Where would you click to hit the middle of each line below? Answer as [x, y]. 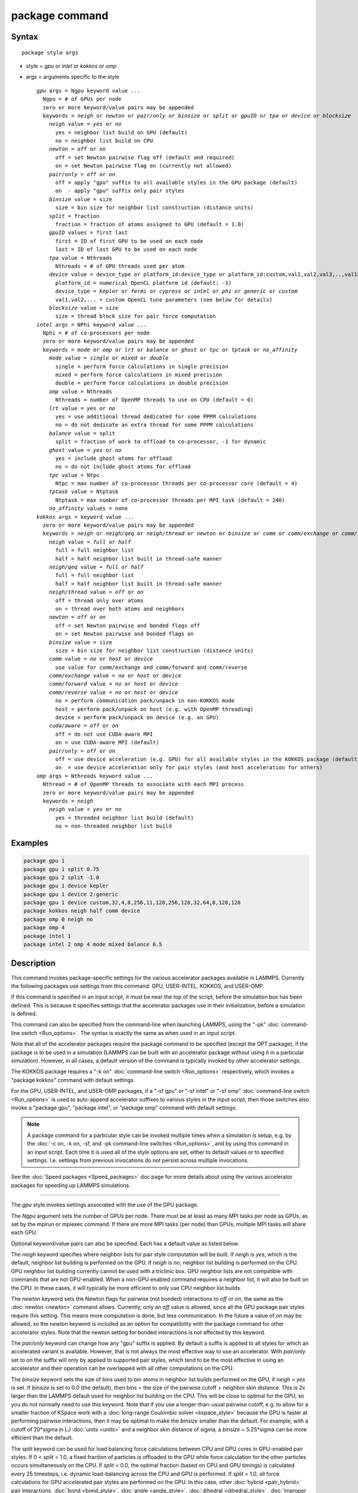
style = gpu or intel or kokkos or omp [71, 66]
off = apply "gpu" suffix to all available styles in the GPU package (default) [176, 183]
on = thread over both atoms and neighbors [120, 609]
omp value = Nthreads [81, 391]
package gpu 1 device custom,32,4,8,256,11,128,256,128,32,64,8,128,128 [132, 903]
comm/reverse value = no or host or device [113, 692]
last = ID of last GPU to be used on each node [126, 250]
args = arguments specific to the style [72, 77]
